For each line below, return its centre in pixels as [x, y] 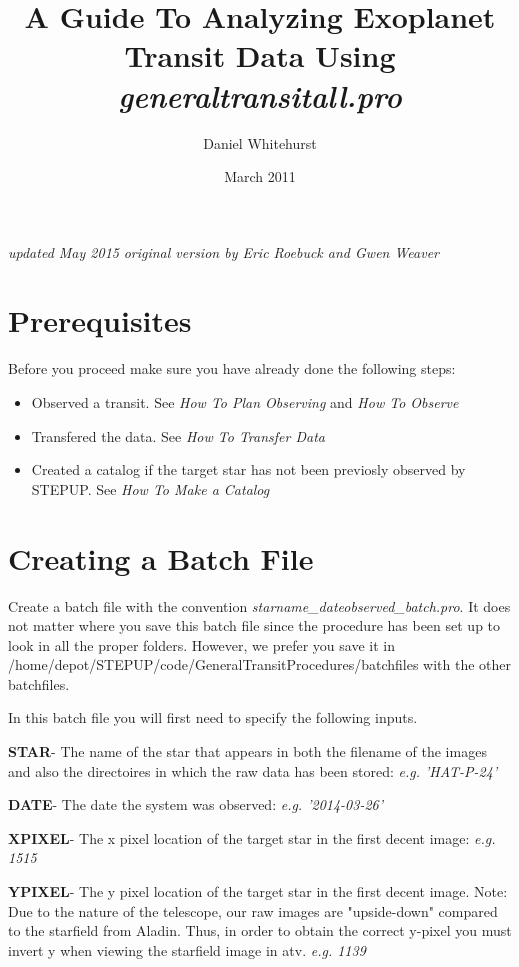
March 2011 [260, 176]
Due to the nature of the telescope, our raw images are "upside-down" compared [253, 910]
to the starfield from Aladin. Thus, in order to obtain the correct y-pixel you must [260, 930]
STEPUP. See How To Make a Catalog [150, 488]
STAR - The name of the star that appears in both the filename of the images [247, 751]
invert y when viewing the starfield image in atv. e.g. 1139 [187, 949]
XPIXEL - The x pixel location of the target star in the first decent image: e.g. [252, 837]
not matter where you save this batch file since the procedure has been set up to [254, 625]
